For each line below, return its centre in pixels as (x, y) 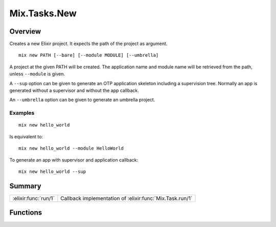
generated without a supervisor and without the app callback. (74, 91)
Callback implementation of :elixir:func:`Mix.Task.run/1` (126, 198)
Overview (25, 31)
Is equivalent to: (26, 136)
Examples (22, 113)
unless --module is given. (37, 74)
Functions (26, 212)
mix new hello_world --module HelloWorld (71, 148)
